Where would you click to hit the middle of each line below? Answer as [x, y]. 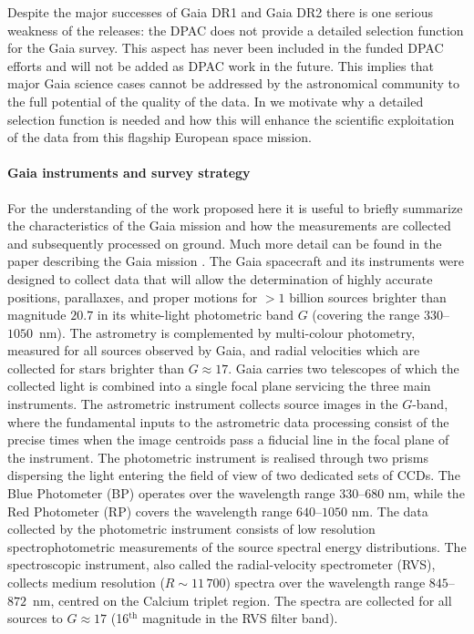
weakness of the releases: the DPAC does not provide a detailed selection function [236, 30]
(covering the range [366, 315]
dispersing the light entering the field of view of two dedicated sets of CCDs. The [234, 475]
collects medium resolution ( [86, 583]
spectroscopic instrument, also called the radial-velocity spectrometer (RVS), [222, 564]
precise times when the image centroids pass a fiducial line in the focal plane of [228, 440]
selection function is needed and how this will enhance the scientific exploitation [231, 119]
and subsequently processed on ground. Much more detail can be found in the [225, 243]
